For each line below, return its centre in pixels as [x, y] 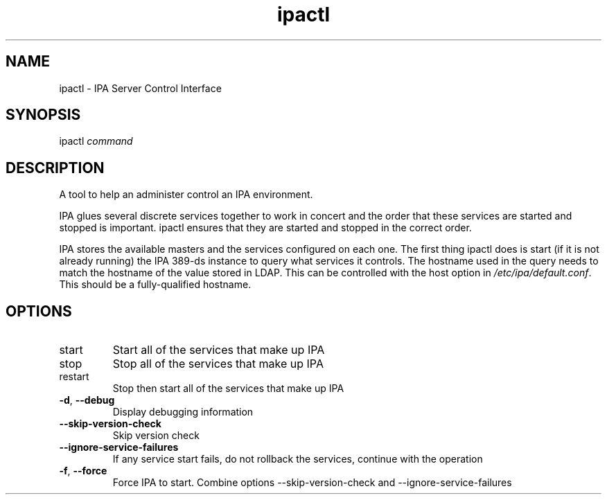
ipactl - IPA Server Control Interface [140, 88]
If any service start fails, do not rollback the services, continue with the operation [298, 459]
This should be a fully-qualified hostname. [155, 285]
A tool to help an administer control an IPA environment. [186, 195]
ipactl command [96, 141]
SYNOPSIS [43, 115]
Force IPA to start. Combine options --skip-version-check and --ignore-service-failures [312, 483]
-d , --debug [87, 400]
